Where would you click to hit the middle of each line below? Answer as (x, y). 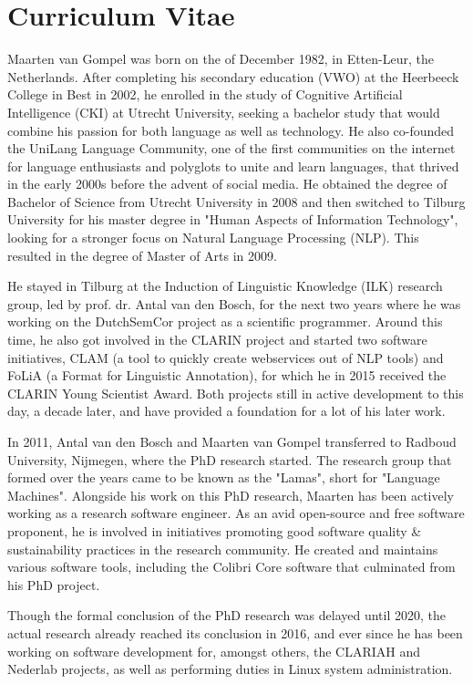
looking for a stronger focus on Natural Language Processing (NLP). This (213, 238)
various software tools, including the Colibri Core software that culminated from (231, 567)
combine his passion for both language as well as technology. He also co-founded (231, 130)
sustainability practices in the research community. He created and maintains (223, 549)
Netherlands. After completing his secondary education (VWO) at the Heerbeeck (233, 76)
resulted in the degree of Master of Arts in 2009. (142, 255)
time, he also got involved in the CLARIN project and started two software (217, 340)
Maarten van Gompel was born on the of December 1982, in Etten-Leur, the (221, 59)
